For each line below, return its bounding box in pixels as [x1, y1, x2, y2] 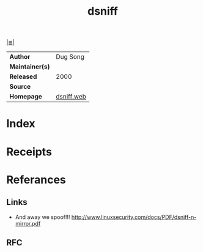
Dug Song [56, 53, 84, 61]
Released [9, 72, 37, 81]
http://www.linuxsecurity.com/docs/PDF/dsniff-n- [71, 213, 197, 221]
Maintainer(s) [9, 62, 50, 71]
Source [9, 83, 31, 91]
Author [9, 53, 31, 61]
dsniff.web [56, 92, 87, 101]
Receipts [6, 145, 52, 158]
